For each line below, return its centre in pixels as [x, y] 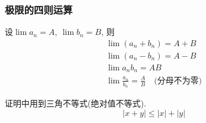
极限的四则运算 [39, 9]
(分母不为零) [178, 81]
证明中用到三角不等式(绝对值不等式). [75, 103]
